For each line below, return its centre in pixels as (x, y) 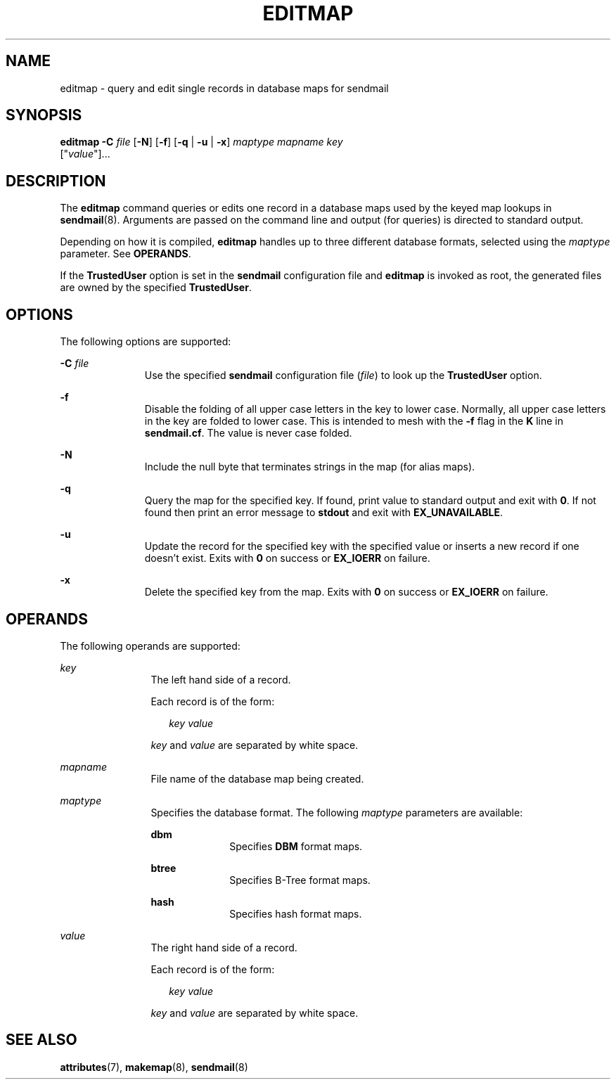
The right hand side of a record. (224, 947)
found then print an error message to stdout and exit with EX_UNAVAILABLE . (324, 513)
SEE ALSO (41, 1040)
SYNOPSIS (44, 115)
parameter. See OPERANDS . (126, 254)
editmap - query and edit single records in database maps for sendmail (224, 88)
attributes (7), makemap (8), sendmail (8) (154, 1067)
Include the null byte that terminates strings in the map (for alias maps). (310, 467)
